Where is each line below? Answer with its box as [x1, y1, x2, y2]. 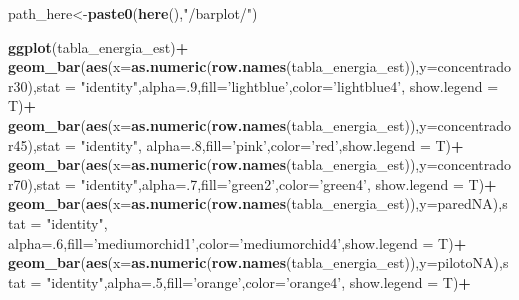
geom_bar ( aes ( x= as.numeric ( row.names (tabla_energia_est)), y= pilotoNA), [8, 252, 503, 273]
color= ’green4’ [278, 173, 367, 194]
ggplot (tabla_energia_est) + [8, 36, 189, 57]
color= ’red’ [270, 134, 339, 155]
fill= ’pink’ [205, 134, 267, 155]
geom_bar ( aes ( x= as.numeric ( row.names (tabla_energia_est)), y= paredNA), [8, 193, 503, 214]
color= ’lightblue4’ [292, 75, 402, 96]
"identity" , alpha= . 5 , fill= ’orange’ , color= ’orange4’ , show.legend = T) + [46, 271, 471, 292]
